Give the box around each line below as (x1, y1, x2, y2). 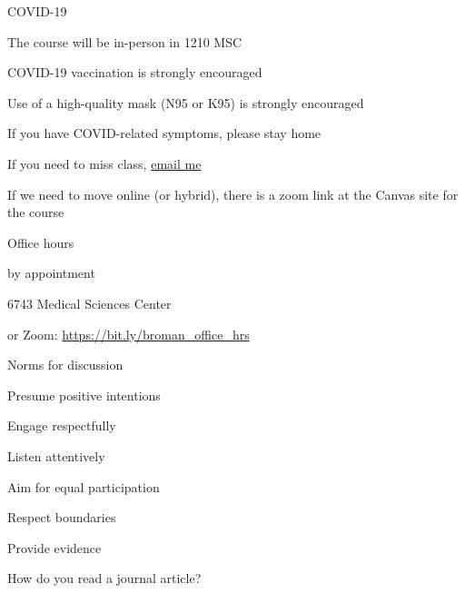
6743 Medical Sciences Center (7, 293, 172, 312)
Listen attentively (7, 446, 105, 465)
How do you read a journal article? (7, 568, 202, 588)
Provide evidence (7, 538, 102, 557)
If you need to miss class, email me (7, 153, 202, 173)
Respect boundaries (7, 508, 116, 527)
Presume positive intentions (7, 385, 161, 404)
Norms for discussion (7, 355, 124, 374)
